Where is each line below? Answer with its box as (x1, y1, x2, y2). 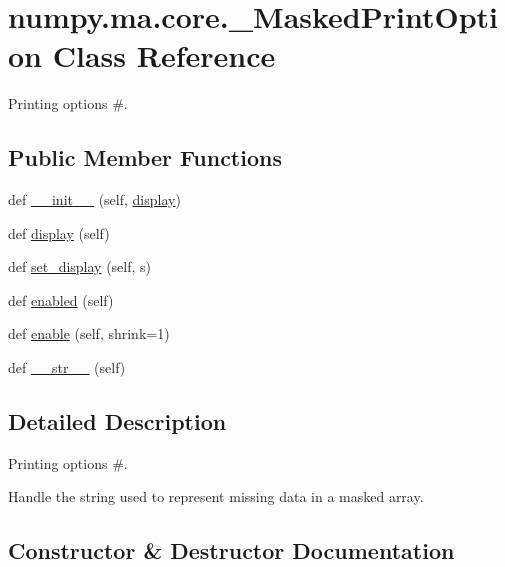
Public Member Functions (8, 142, 282, 173)
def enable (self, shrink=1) (8, 323, 170, 344)
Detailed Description (8, 406, 227, 437)
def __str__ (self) (8, 357, 126, 378)
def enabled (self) (8, 289, 114, 310)
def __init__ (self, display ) (8, 189, 181, 210)
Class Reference (52, 35, 276, 76)
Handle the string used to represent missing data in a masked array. (8, 486, 424, 507)
